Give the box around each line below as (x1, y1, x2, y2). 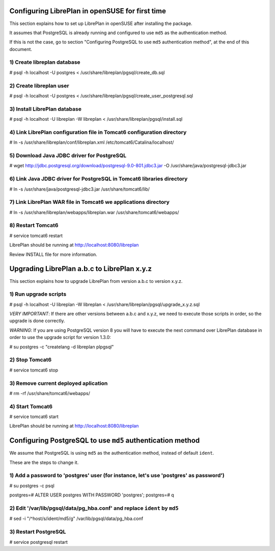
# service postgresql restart (9, 539, 68, 545)
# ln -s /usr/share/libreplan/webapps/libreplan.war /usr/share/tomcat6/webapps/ (9, 209, 179, 215)
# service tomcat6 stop (9, 367, 59, 373)
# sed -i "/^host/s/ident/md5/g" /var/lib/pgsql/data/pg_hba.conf (9, 515, 144, 522)
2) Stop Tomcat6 (9, 356, 52, 363)
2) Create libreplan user (9, 82, 69, 89)
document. (9, 46, 33, 52)
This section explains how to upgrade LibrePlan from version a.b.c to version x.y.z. (9, 278, 183, 284)
